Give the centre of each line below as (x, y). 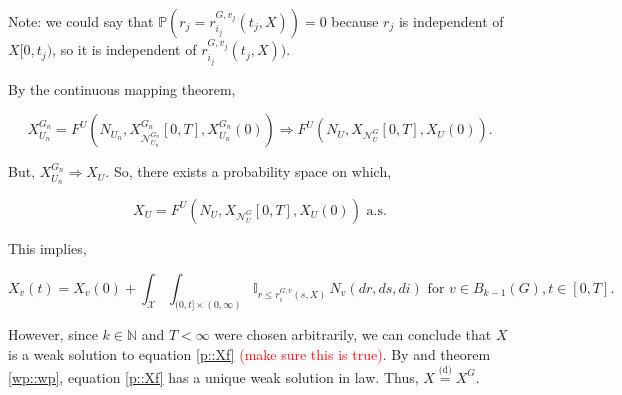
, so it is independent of (124, 49)
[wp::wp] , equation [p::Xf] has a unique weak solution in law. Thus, (213, 376)
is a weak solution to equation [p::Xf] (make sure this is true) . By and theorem (249, 353)
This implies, (47, 247)
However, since (53, 334)
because (355, 21)
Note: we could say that (81, 21)
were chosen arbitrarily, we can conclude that (353, 334)
